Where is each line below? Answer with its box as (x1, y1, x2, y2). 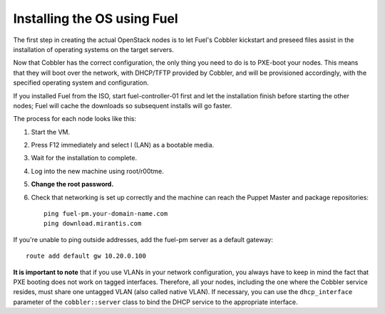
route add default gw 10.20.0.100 (26, 252, 146, 260)
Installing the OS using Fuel (13, 11, 178, 26)
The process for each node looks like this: (13, 115, 137, 123)
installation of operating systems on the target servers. (13, 45, 175, 53)
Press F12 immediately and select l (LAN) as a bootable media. (31, 141, 215, 150)
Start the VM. (31, 127, 71, 136)
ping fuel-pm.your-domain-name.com (43, 210, 168, 218)
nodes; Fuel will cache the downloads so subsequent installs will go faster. (13, 101, 232, 110)
